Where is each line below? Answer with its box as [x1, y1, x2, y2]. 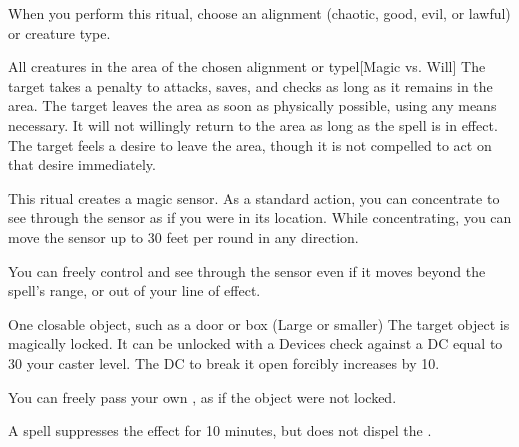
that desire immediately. [8, 154, 156, 175]
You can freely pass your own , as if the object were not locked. [8, 386, 397, 407]
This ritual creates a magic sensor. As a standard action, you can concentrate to [8, 187, 500, 208]
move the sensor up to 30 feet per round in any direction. [8, 226, 359, 247]
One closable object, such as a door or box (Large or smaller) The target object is [8, 313, 510, 334]
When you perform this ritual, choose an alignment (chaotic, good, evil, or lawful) [8, 3, 511, 23]
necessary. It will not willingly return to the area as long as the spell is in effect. [8, 114, 498, 135]
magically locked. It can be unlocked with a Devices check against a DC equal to [8, 333, 503, 354]
